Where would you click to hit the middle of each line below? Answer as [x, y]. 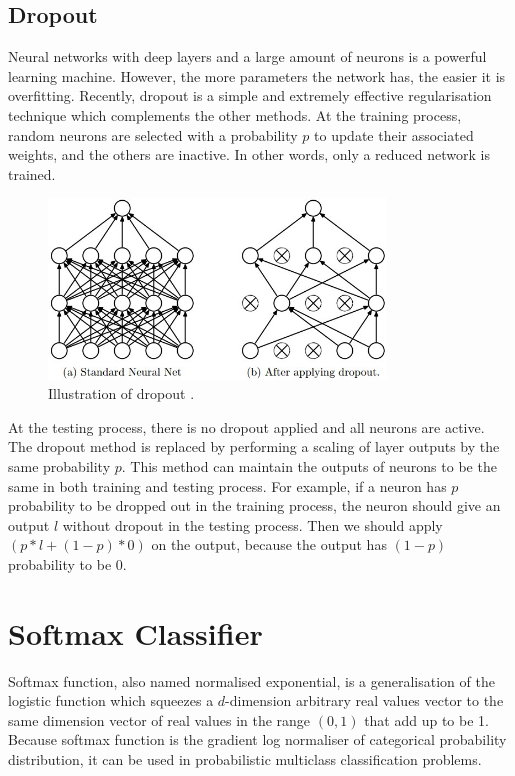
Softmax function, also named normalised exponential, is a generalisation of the [251, 680]
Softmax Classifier [135, 632]
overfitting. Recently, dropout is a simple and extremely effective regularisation [250, 95]
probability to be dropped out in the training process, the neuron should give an [254, 505]
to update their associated [394, 134]
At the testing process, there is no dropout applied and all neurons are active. [246, 426]
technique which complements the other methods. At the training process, [235, 114]
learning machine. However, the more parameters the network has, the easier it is [257, 75]
